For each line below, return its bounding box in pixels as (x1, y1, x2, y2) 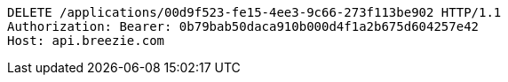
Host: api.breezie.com (7, 34, 165, 48)
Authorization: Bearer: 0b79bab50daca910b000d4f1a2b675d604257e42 (7, 19, 480, 34)
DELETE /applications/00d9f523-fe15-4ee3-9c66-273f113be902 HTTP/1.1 (7, 5, 502, 19)
